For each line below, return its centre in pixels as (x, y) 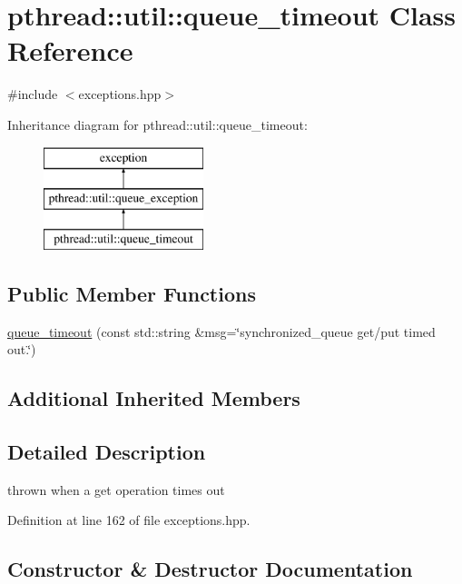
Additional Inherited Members (154, 398)
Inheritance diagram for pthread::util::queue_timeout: (157, 124)
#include (33, 94)
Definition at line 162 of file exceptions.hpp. (129, 520)
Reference (70, 50)
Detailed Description (107, 452)
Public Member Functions (132, 293)
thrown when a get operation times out (116, 489)
